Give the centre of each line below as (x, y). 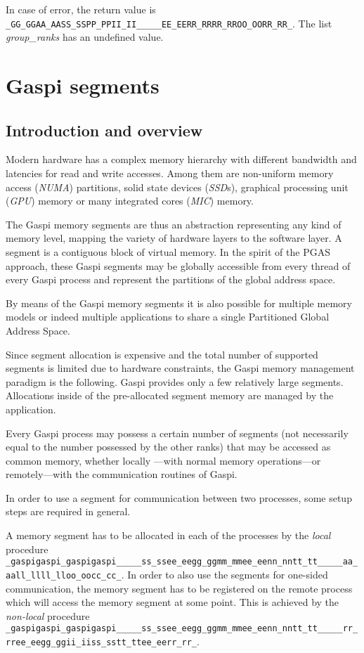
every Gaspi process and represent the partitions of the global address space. (171, 279)
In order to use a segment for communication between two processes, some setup (179, 497)
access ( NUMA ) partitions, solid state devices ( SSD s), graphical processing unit (177, 187)
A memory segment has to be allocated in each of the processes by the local (168, 535)
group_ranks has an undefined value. (85, 37)
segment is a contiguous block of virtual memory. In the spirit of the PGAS (168, 251)
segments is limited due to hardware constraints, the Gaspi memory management (180, 368)
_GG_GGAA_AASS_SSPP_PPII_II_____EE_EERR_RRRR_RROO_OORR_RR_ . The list (169, 23)
